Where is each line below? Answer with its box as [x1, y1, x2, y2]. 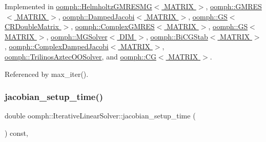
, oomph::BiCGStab [146, 31, 208, 42]
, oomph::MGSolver [46, 31, 108, 42]
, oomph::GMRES [206, 1, 262, 11]
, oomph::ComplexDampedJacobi [5, 41, 109, 52]
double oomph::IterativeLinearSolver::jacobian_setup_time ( [5, 110, 196, 121]
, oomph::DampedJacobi [58, 11, 135, 22]
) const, [5, 127, 28, 138]
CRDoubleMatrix [5, 21, 59, 32]
